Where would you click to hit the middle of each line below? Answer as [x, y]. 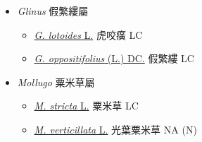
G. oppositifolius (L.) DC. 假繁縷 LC [114, 58]
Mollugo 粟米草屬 [56, 82]
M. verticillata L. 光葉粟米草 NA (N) [115, 129]
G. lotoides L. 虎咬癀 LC [88, 34]
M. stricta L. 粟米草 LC [86, 106]
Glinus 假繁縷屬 [53, 11]
